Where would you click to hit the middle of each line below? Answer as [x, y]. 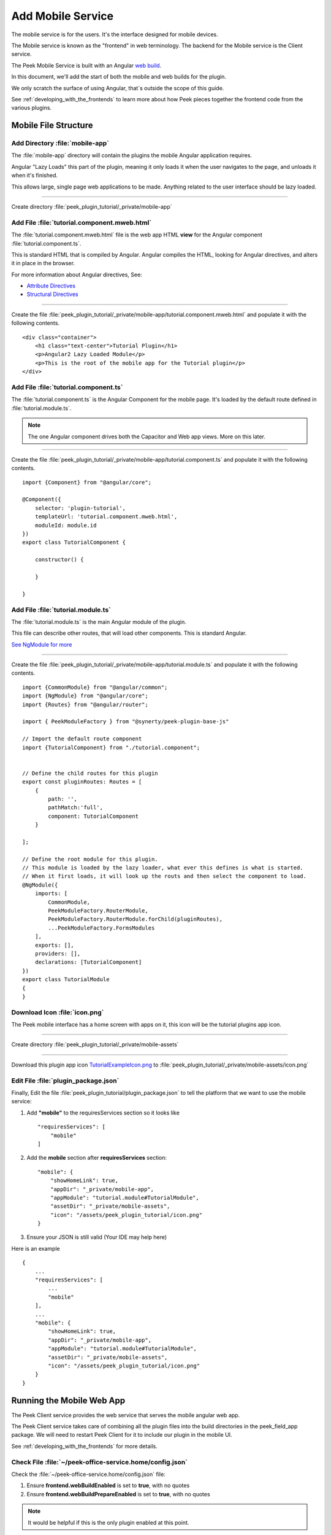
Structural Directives [53, 294]
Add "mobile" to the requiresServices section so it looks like [103, 1113]
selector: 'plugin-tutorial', [80, 508]
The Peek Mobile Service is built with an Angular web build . [86, 65]
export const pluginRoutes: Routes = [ [82, 782]
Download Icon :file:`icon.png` [58, 1012]
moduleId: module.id [66, 525]
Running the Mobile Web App [68, 1400]
